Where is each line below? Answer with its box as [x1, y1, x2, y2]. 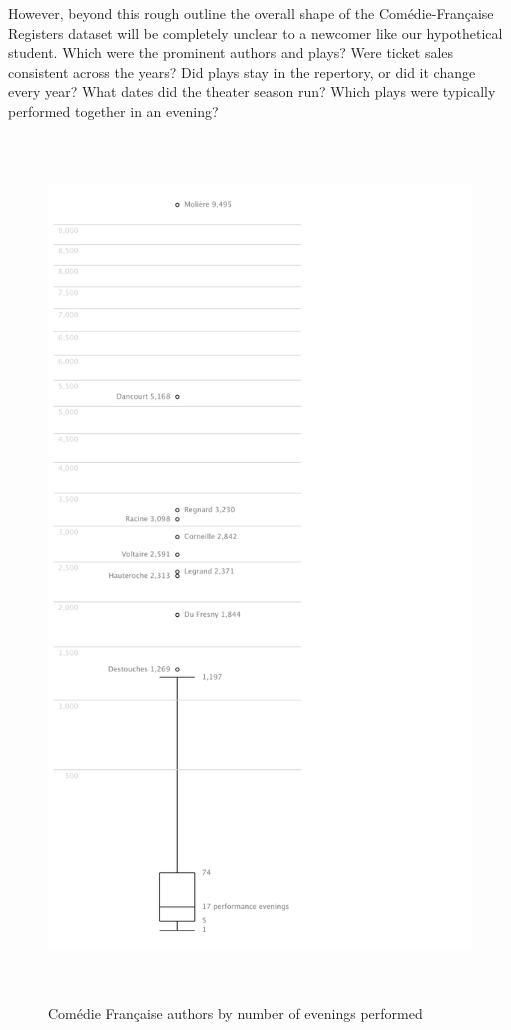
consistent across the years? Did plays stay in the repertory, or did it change [8, 61, 476, 82]
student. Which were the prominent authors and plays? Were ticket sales [8, 42, 454, 63]
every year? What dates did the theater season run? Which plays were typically [8, 81, 496, 102]
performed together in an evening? [8, 100, 219, 121]
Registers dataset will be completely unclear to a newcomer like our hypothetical [8, 22, 503, 43]
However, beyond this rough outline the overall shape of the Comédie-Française [8, 3, 494, 23]
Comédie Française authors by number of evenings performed [48, 1003, 423, 1024]
